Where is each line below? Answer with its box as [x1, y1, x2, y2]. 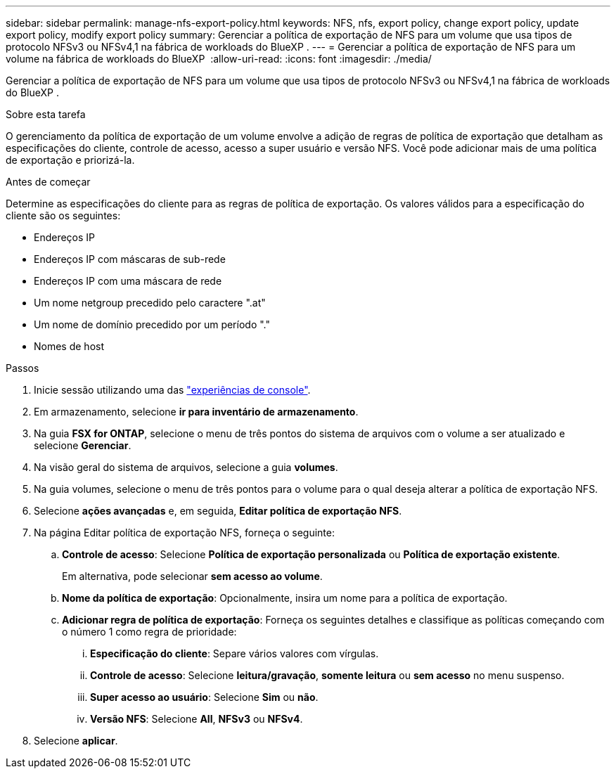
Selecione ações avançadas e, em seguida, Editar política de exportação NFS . [34, 505, 402, 517]
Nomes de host [34, 340, 105, 352]
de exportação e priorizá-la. [6, 154, 135, 166]
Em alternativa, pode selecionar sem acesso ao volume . [62, 570, 323, 582]
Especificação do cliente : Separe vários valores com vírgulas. [90, 647, 379, 659]
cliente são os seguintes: [6, 209, 121, 221]
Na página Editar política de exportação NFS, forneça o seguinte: [34, 527, 335, 538]
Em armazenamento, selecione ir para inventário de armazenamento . [34, 406, 359, 418]
